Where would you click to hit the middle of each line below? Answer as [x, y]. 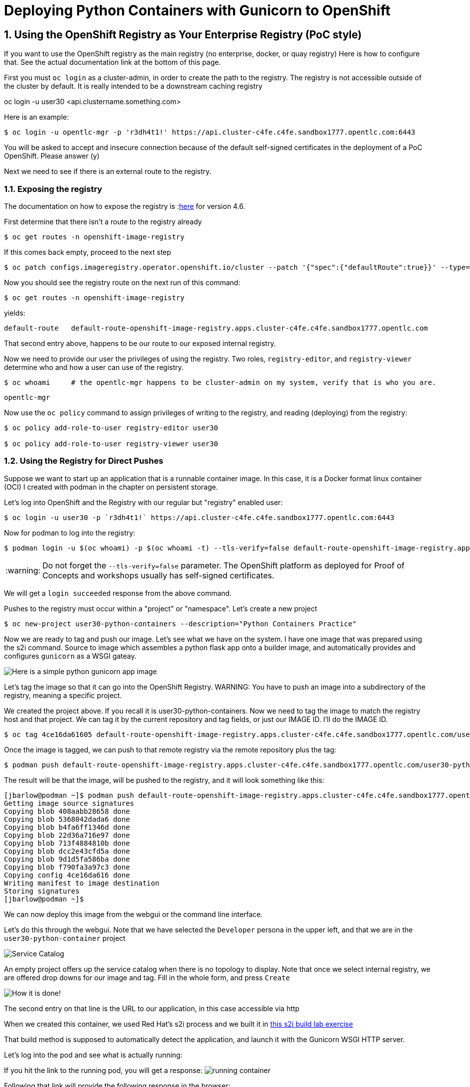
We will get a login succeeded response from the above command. [118, 593]
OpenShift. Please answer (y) [52, 156]
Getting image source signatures [69, 803]
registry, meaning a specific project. [63, 695]
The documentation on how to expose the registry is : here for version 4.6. [125, 206]
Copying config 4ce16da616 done [67, 875]
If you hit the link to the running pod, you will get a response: [103, 1070]
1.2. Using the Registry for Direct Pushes [84, 461]
